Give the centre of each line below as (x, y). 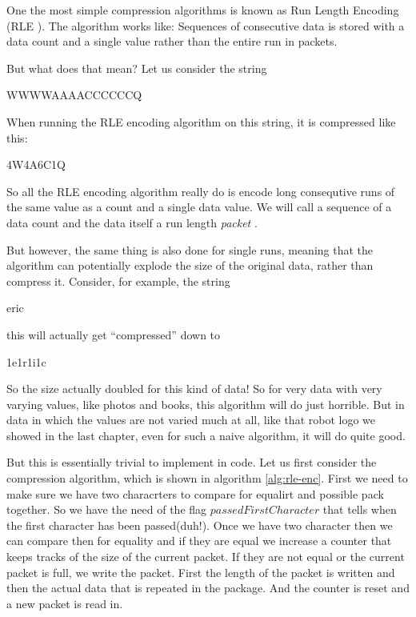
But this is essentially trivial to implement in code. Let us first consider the (192, 462)
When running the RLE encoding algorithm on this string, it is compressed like (201, 121)
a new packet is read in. (65, 603)
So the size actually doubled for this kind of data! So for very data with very (194, 389)
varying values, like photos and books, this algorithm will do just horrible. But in (206, 404)
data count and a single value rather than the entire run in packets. (172, 41)
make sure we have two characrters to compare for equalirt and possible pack (195, 493)
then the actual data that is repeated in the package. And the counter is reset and (208, 588)
